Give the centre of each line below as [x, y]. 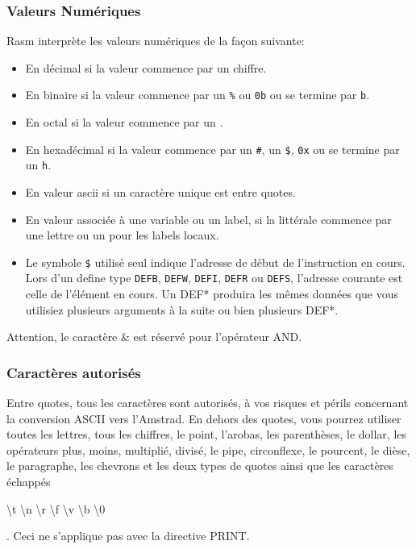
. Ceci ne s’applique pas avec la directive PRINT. [128, 536]
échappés [29, 482]
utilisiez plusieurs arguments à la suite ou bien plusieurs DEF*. [182, 309]
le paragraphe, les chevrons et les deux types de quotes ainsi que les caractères [200, 466]
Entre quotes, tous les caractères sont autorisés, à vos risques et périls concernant [208, 403]
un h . [38, 165]
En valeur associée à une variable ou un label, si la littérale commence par [208, 219]
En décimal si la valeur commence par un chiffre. [146, 67]
